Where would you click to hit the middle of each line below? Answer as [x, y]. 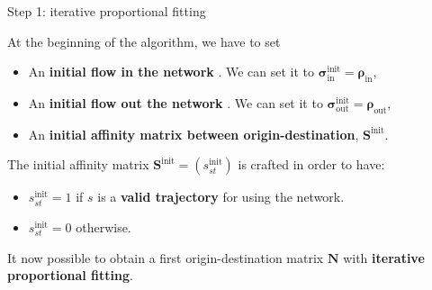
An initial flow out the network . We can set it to [175, 102]
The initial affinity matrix [78, 164]
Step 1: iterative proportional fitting [107, 11]
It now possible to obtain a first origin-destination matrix [166, 257]
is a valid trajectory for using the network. [221, 197]
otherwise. [103, 227]
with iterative [384, 257]
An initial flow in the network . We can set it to [171, 72]
